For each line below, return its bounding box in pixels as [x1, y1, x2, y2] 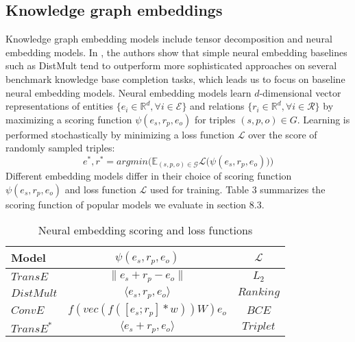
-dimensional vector [259, 85, 341, 99]
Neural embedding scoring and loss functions [38, 222, 253, 239]
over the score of [248, 127, 317, 141]
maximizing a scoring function [5, 112, 132, 126]
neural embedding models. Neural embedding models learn [5, 85, 252, 99]
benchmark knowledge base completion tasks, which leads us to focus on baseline [5, 71, 345, 86]
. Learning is [297, 112, 350, 126]
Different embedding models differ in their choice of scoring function [5, 168, 292, 182]
